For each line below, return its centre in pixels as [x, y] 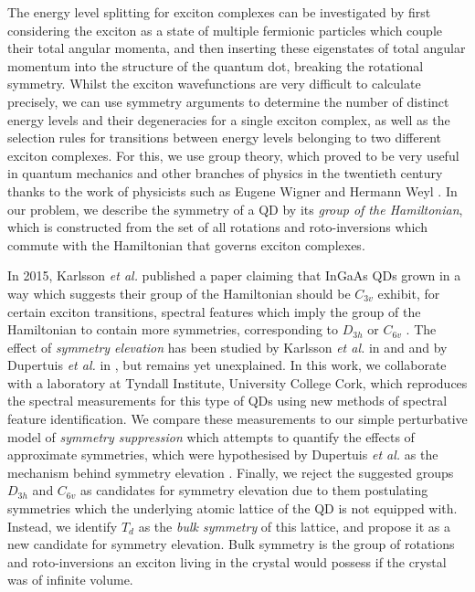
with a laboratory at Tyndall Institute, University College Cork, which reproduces [237, 382]
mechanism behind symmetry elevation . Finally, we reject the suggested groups [231, 472]
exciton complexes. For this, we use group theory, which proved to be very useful [233, 155]
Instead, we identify [63, 526]
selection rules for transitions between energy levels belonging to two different [224, 137]
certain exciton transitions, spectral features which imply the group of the [214, 311]
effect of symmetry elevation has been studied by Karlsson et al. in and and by [227, 347]
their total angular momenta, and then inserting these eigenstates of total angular [237, 48]
